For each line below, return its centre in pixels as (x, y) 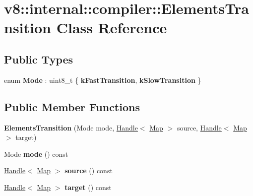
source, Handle (199, 127)
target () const (88, 187)
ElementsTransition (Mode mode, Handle (71, 127)
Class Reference (112, 28)
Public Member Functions (72, 106)
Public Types (39, 59)
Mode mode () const (36, 154)
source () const (89, 170)
